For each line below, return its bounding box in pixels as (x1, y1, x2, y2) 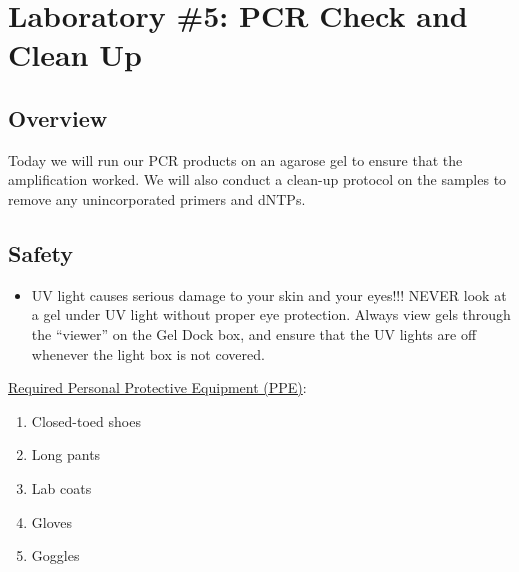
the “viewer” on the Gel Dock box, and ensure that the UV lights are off (31, 323, 477, 344)
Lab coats (31, 477, 92, 498)
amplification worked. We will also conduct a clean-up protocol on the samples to (8, 169, 507, 190)
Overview (8, 102, 108, 133)
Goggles (31, 545, 80, 566)
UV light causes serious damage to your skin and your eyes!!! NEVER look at (31, 284, 507, 305)
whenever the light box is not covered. (31, 343, 265, 364)
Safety (8, 237, 74, 268)
